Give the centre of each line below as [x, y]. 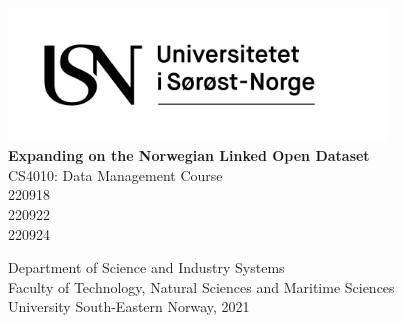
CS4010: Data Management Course [115, 174]
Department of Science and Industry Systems [146, 267]
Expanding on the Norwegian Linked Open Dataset [189, 155]
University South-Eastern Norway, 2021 [129, 306]
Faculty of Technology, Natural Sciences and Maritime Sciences [201, 286]
